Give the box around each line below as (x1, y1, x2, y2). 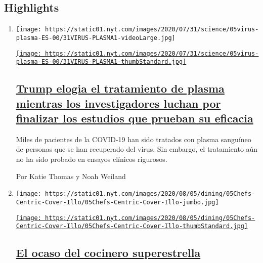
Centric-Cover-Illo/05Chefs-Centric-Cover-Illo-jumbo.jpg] (16, 198, 219, 206)
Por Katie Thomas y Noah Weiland (16, 170, 126, 181)
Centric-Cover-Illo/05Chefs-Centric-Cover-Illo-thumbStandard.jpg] (16, 223, 248, 230)
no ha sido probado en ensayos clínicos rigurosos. (16, 154, 167, 164)
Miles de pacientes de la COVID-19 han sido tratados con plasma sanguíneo (16, 134, 251, 144)
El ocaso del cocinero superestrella (16, 245, 201, 260)
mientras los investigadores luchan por (16, 95, 221, 111)
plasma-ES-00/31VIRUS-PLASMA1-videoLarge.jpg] (16, 34, 176, 41)
